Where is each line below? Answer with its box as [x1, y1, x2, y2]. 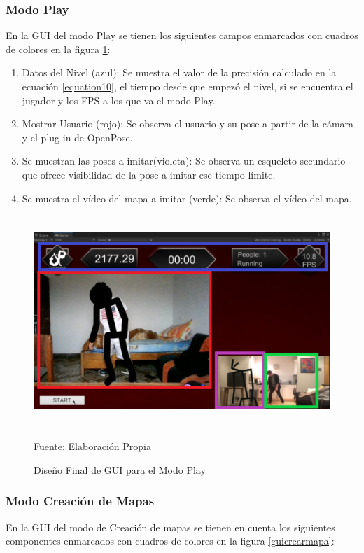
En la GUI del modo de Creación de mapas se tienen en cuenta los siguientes [6, 519, 335, 534]
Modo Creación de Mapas [6, 492, 155, 510]
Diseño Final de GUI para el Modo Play [34, 462, 206, 477]
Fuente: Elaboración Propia [34, 439, 151, 454]
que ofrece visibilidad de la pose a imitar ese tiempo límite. [22, 167, 276, 181]
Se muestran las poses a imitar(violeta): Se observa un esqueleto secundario [22, 153, 346, 168]
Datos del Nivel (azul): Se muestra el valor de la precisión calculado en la [22, 65, 337, 80]
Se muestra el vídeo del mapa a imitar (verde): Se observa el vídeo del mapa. [22, 190, 352, 205]
